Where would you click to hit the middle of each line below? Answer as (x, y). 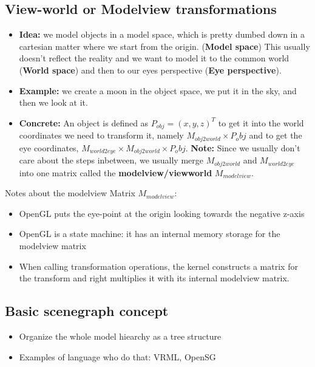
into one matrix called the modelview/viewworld (116, 172)
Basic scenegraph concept (87, 311)
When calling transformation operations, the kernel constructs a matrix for (158, 266)
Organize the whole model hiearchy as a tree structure (120, 336)
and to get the (276, 135)
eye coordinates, (49, 147)
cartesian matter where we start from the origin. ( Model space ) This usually (164, 46)
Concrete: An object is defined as (84, 122)
